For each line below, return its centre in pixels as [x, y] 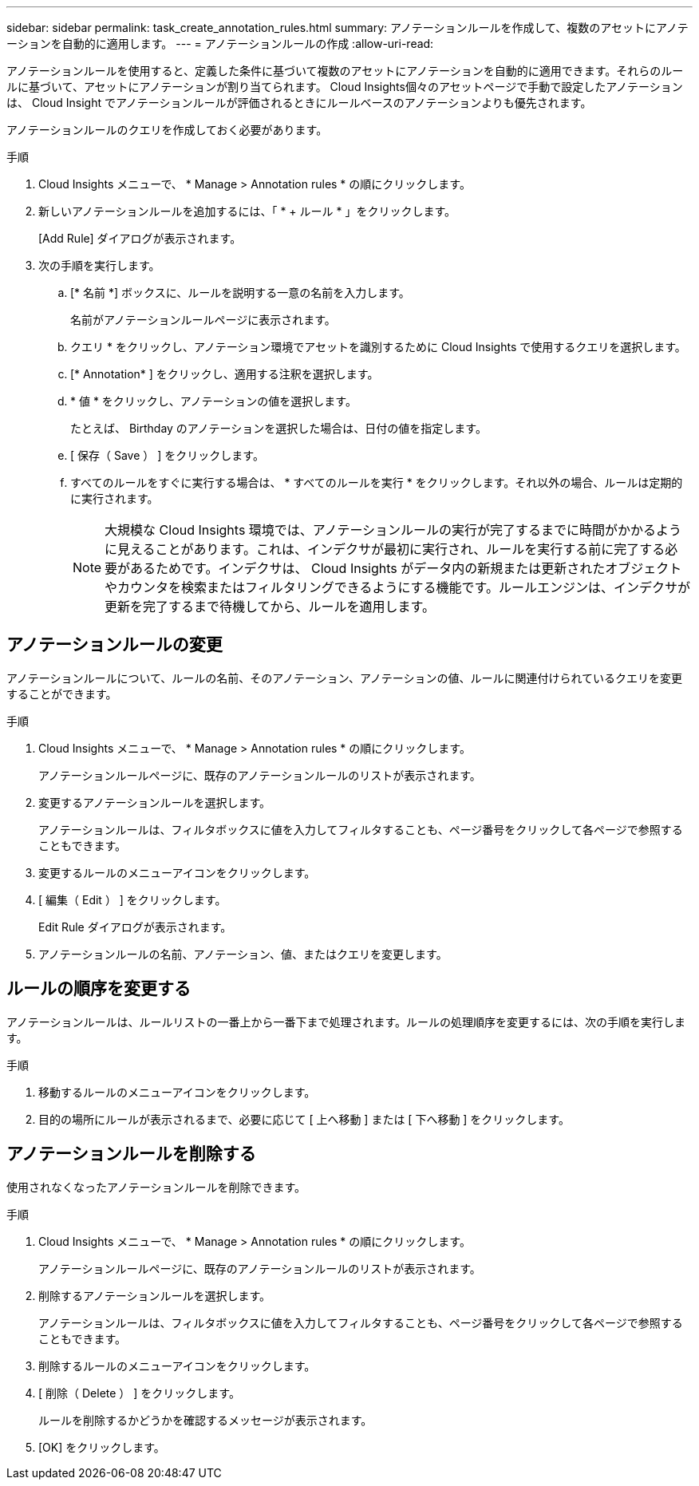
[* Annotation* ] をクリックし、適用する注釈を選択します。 [225, 374]
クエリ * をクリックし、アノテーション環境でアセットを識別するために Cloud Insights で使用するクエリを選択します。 [378, 347]
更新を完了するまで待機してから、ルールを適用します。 [270, 607]
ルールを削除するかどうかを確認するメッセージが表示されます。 [205, 1420]
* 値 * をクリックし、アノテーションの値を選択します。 [213, 401]
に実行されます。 [115, 498]
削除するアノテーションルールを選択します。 [155, 1295]
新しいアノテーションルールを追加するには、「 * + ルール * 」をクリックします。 [247, 211]
